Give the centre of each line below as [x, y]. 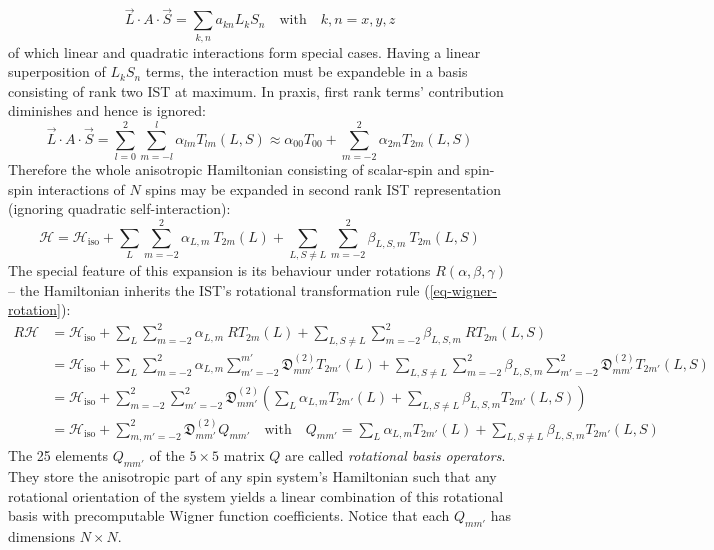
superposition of [57, 71]
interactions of [81, 188]
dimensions [42, 536]
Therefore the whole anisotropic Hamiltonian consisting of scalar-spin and [234, 169]
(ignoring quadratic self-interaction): [119, 208]
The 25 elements [58, 455]
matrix [244, 455]
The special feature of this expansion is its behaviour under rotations [219, 269]
